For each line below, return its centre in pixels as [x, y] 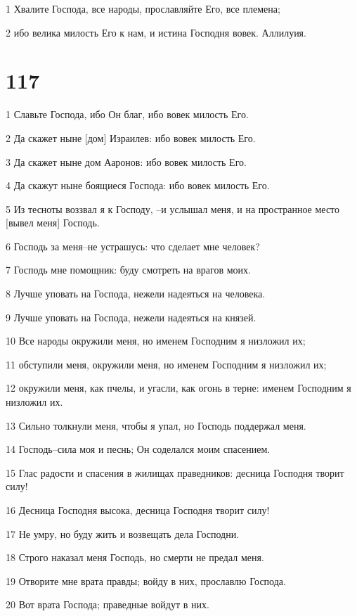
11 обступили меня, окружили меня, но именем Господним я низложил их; [166, 364]
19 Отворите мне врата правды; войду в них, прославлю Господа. [146, 580]
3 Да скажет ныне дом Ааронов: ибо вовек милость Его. [126, 161]
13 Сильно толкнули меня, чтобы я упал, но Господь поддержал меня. [156, 425]
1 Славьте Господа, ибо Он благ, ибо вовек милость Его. [127, 114]
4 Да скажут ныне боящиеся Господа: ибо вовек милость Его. [138, 185]
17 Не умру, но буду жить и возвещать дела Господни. [123, 533]
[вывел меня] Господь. [53, 223]
